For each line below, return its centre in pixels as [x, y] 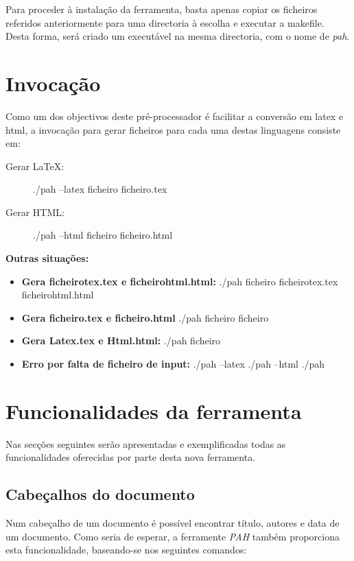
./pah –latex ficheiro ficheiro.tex [100, 189]
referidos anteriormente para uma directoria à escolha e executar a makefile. [165, 22]
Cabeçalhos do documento [100, 494]
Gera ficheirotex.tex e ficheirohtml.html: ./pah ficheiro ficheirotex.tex [180, 281]
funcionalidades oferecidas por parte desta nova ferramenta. [131, 457]
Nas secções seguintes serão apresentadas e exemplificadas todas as [146, 443]
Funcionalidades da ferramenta [154, 410]
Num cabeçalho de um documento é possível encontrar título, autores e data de [173, 523]
